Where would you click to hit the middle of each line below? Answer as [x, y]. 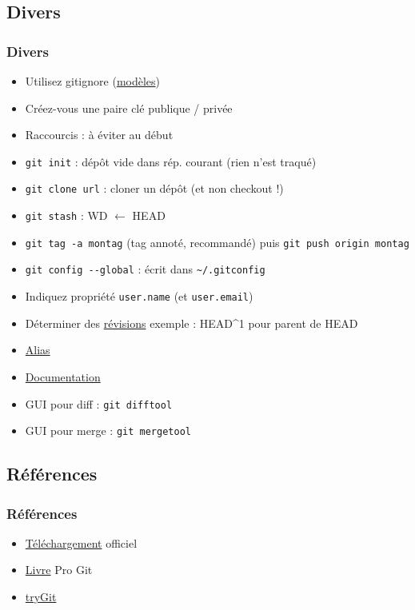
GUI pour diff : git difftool [99, 403]
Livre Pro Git [59, 570]
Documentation [63, 376]
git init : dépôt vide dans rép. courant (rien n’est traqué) [171, 161]
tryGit [41, 596]
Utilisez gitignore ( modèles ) [93, 81]
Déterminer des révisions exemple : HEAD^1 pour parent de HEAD [192, 323]
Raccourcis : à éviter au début [99, 135]
